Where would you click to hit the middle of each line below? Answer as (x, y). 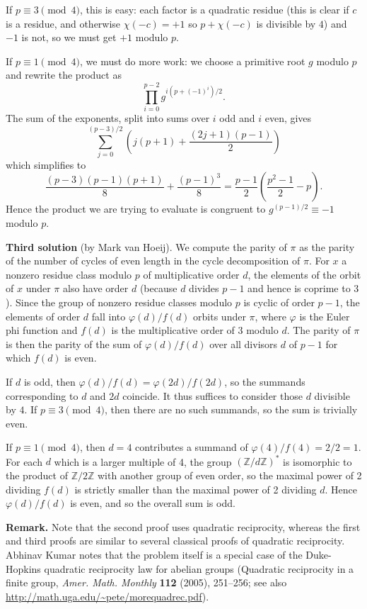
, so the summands (265, 381)
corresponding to (42, 395)
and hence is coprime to (299, 288)
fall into (109, 316)
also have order (96, 288)
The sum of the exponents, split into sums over (108, 118)
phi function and (42, 330)
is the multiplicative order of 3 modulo (195, 330)
